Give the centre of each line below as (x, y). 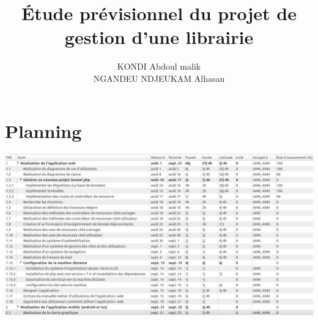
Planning (43, 130)
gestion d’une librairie (159, 37)
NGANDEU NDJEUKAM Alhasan (159, 78)
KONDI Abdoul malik (159, 66)
